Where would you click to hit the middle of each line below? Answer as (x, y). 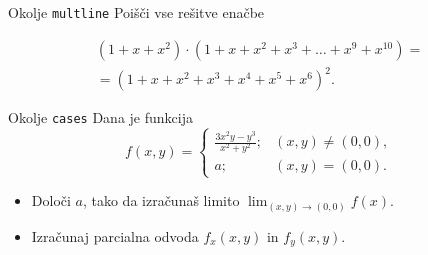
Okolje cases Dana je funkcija (100, 117)
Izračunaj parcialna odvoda (115, 235)
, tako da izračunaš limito (161, 200)
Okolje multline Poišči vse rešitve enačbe (136, 12)
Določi (51, 200)
